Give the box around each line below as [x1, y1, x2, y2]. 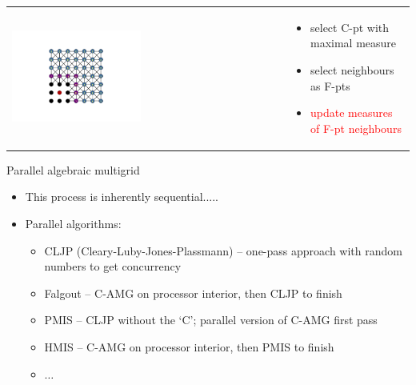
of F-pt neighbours [310, 119, 402, 136]
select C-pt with [310, 18, 390, 35]
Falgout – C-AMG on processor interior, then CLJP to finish [44, 284, 342, 301]
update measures [310, 104, 393, 121]
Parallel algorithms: [25, 215, 122, 231]
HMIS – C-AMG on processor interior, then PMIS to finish [44, 338, 334, 355]
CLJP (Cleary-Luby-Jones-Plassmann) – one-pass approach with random [44, 242, 402, 259]
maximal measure [310, 34, 397, 51]
